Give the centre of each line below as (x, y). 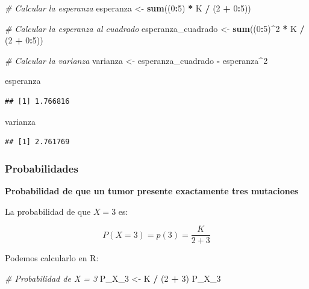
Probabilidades (42, 168)
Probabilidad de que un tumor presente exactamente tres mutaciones (152, 190)
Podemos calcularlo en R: (52, 258)
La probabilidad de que (48, 211)
